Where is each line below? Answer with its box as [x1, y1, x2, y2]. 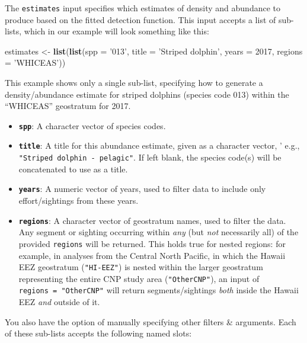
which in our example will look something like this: [24, 25, 209, 37]
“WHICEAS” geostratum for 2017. [5, 100, 131, 112]
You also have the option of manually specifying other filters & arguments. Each [5, 315, 296, 328]
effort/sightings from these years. [18, 194, 139, 207]
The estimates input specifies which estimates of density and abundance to [5, 2, 280, 14]
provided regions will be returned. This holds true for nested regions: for [18, 237, 286, 249]
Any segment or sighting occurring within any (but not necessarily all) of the [18, 226, 299, 238]
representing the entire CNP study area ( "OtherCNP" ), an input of [18, 272, 260, 284]
